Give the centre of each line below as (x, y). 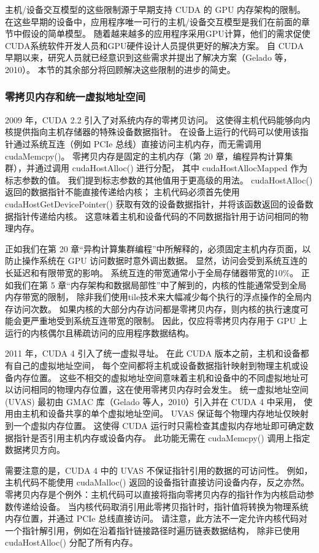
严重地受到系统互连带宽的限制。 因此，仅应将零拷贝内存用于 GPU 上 (169, 321)
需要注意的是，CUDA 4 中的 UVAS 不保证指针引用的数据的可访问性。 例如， (159, 470)
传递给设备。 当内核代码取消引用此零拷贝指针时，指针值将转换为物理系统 (161, 506)
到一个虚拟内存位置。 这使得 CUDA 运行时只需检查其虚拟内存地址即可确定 (155, 426)
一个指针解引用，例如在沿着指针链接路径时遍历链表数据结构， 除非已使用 (152, 530)
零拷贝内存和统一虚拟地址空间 (75, 97)
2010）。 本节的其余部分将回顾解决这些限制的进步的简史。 (120, 69)
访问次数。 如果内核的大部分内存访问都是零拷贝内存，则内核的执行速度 (156, 308)
